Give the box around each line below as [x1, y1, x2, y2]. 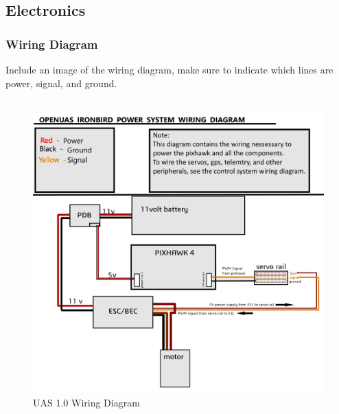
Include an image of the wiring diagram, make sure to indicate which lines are [5, 62, 334, 76]
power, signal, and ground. [5, 76, 117, 90]
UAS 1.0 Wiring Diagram [33, 395, 140, 409]
